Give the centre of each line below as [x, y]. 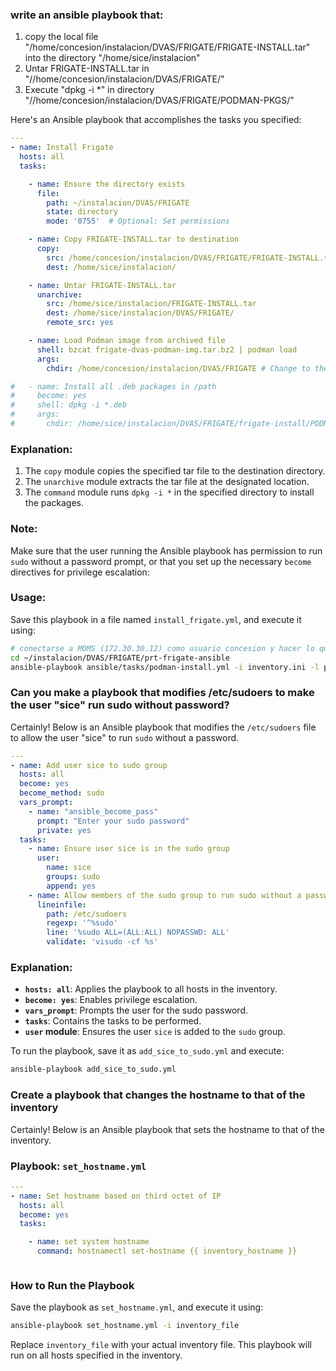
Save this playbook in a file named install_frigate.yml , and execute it [156, 619]
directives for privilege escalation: [80, 572]
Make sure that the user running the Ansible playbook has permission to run [166, 550]
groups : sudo [73, 877]
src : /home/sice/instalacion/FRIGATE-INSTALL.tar [151, 304]
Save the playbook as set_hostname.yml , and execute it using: [137, 1307]
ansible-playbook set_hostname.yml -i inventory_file [125, 1326]
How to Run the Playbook [72, 1285]
